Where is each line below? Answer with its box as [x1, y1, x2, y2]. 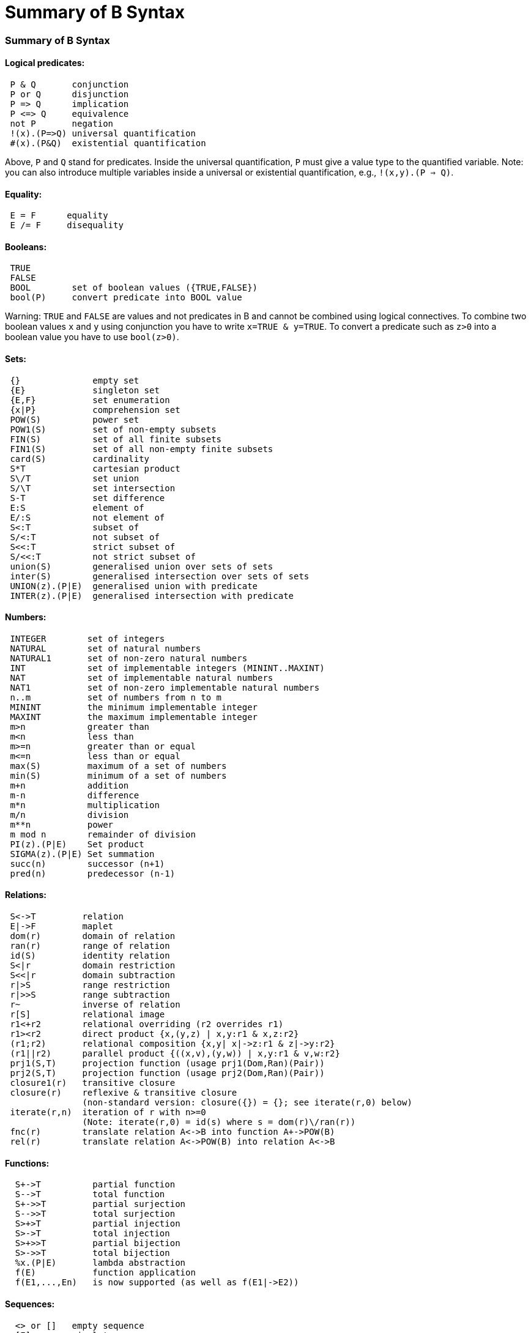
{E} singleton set [10, 385, 160, 395]
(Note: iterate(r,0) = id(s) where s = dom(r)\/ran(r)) [82, 1117, 356, 1127]
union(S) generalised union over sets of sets [10, 561, 273, 571]
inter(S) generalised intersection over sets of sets [10, 571, 310, 581]
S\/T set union [10, 473, 139, 483]
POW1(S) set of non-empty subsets [10, 424, 217, 434]
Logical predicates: [5, 58, 85, 69]
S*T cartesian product [10, 463, 180, 473]
